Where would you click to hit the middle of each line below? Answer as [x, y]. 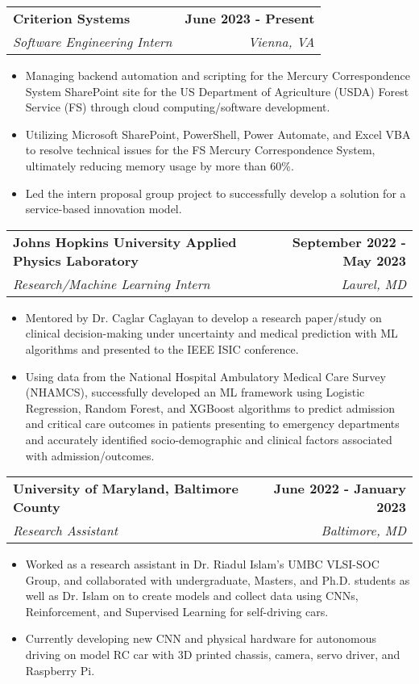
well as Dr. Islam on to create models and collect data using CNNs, [192, 596]
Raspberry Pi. [60, 670]
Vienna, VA [281, 42]
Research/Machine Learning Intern [112, 283]
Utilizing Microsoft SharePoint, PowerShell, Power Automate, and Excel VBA [218, 134]
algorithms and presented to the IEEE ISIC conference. [162, 348]
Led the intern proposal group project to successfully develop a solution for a [216, 193]
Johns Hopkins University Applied [125, 241]
